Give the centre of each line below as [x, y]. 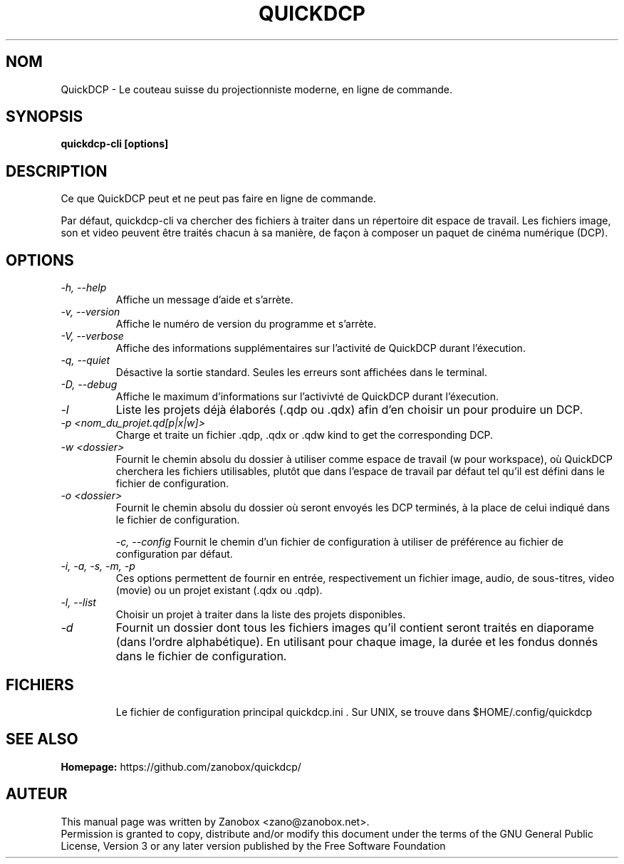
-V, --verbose [92, 336]
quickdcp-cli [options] [115, 144]
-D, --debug [89, 385]
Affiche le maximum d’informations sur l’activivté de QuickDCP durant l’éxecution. [307, 397]
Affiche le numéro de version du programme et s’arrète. [246, 324]
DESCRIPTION [57, 171]
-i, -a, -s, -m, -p [98, 566]
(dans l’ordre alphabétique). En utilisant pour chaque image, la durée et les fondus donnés [357, 642]
